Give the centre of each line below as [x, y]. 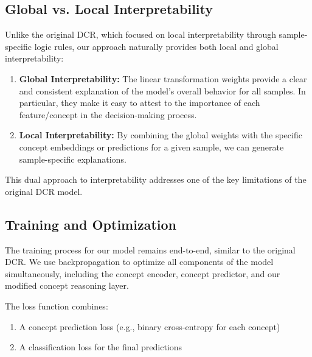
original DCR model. [44, 191]
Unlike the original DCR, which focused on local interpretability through [140, 34]
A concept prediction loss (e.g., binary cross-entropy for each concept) [150, 326]
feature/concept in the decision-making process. [108, 114]
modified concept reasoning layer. [67, 285]
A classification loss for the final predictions [101, 347]
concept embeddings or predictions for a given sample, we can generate [151, 147]
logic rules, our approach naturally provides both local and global [156, 46]
